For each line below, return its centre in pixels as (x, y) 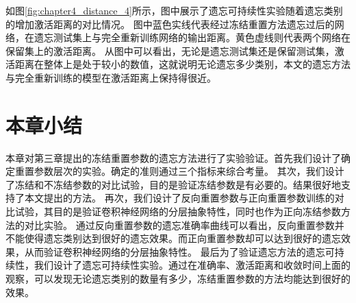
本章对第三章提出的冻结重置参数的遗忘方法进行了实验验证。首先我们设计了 (173, 157)
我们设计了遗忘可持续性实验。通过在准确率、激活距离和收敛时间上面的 (192, 265)
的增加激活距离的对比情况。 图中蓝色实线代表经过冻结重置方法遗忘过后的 (170, 24)
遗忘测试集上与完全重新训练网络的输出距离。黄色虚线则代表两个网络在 (192, 37)
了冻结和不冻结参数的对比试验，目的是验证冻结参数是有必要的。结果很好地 (173, 184)
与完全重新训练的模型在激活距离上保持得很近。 (111, 77)
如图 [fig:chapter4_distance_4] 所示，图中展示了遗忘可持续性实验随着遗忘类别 (174, 10)
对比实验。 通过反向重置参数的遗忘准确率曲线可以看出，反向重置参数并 (184, 225)
